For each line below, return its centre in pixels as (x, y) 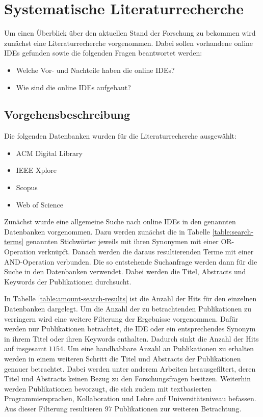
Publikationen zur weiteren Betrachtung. (178, 408)
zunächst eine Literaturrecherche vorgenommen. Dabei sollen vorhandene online (129, 43)
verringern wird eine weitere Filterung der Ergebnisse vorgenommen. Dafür (121, 318)
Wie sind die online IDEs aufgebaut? (73, 87)
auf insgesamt (25, 348)
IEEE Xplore (36, 170)
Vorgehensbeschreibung (67, 114)
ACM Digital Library (49, 153)
